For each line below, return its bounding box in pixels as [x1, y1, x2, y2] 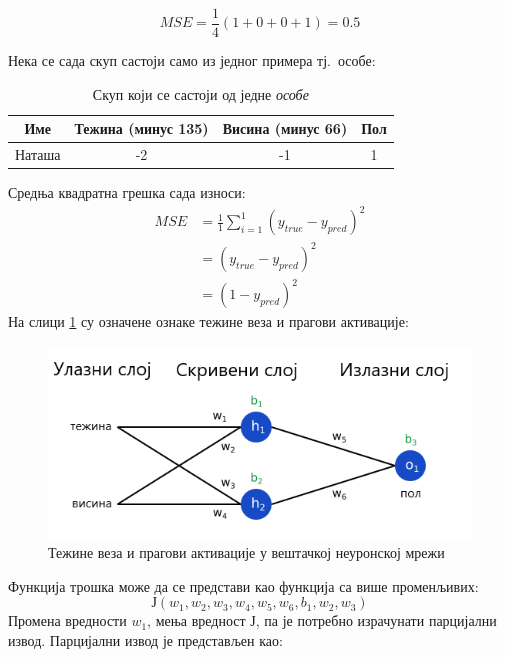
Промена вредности [8, 610, 127, 631]
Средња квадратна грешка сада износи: [8, 182, 246, 203]
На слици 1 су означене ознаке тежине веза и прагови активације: [8, 311, 409, 332]
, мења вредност [147, 610, 246, 631]
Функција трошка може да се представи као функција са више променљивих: [8, 575, 479, 596]
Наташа [15, 144, 61, 165]
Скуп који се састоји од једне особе [92, 83, 309, 104]
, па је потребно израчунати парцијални [255, 610, 497, 631]
